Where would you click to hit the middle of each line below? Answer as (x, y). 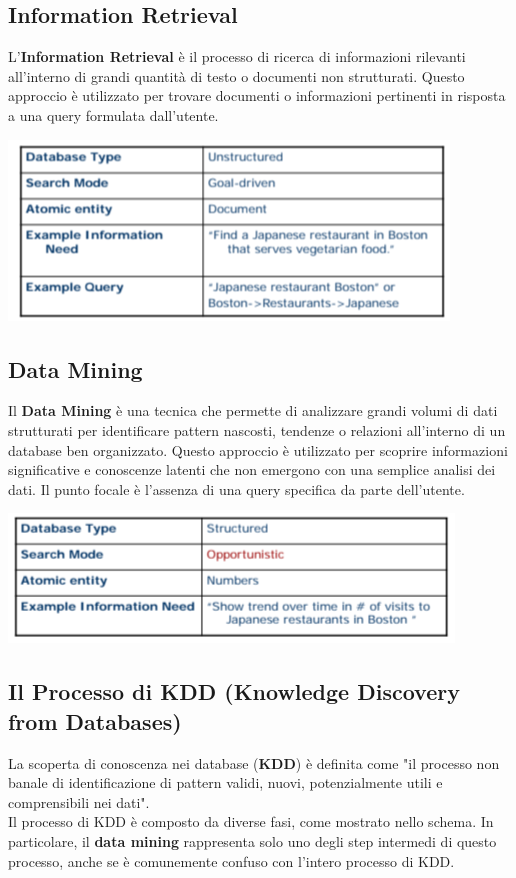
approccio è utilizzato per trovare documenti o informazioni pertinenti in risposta (257, 95)
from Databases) (95, 720)
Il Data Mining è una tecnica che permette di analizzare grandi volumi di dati (253, 410)
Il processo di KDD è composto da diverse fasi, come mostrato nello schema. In (251, 821)
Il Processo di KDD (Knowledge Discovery (234, 691)
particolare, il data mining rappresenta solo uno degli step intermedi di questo (252, 840)
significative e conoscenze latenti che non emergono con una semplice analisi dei (252, 469)
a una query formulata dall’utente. (113, 114)
